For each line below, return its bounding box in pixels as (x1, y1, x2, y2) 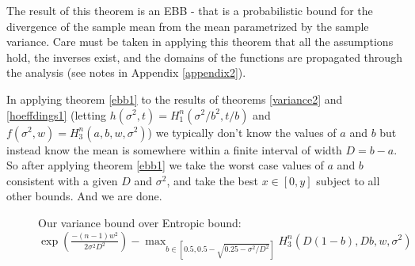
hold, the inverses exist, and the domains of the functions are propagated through (6, 48, 402, 65)
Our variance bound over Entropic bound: (38, 214, 242, 230)
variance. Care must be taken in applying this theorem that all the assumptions (6, 33, 394, 50)
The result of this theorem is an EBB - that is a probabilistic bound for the (6, 2, 373, 18)
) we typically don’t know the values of (147, 123, 337, 140)
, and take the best (166, 172, 258, 188)
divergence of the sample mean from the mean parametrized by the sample (6, 17, 369, 34)
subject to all (316, 172, 380, 188)
